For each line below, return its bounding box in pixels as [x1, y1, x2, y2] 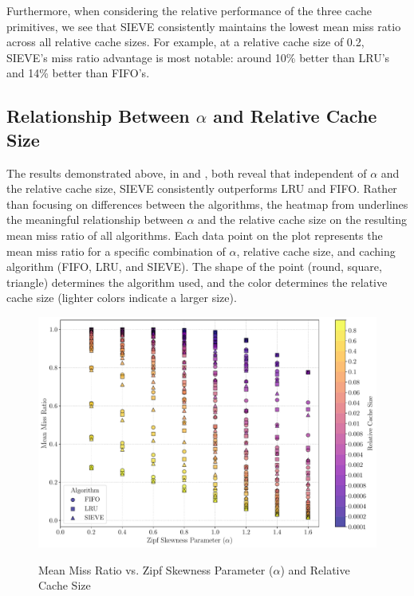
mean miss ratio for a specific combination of [6, 242, 226, 259]
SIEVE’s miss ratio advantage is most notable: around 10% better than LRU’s [6, 49, 390, 65]
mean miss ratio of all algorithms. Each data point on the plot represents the [6, 226, 383, 243]
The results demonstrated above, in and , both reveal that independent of [6, 164, 367, 181]
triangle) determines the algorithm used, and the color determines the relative [6, 273, 388, 290]
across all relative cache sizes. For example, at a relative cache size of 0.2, [6, 33, 365, 50]
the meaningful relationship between [6, 211, 183, 228]
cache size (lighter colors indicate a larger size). [6, 289, 237, 306]
